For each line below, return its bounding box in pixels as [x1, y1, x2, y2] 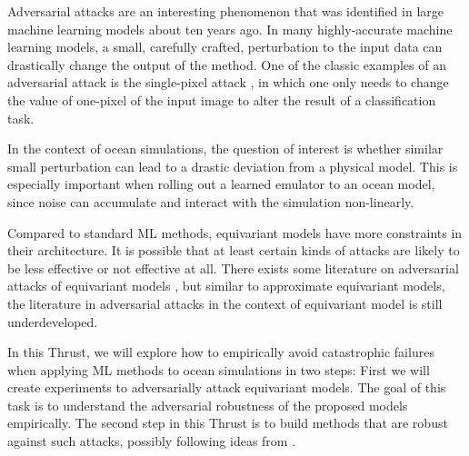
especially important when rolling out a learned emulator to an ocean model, [7, 174, 435, 193]
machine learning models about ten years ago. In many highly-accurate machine [7, 19, 453, 38]
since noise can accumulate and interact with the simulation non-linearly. [7, 192, 414, 211]
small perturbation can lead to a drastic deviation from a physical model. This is [7, 156, 458, 175]
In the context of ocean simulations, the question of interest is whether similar [7, 139, 444, 158]
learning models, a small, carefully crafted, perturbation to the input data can [7, 37, 443, 56]
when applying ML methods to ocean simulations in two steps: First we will [7, 360, 430, 379]
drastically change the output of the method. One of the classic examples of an [7, 55, 446, 74]
